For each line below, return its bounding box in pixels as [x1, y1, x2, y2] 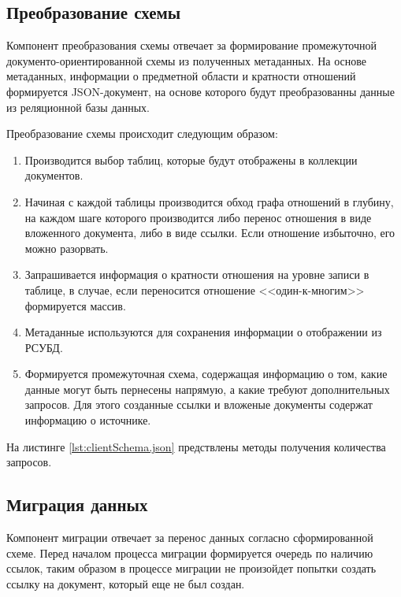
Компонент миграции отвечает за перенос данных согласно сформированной [6, 529, 373, 546]
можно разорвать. [24, 239, 109, 256]
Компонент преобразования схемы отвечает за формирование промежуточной [6, 37, 377, 54]
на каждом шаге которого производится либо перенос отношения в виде [24, 209, 372, 225]
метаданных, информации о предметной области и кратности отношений [6, 68, 356, 84]
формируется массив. [24, 297, 126, 313]
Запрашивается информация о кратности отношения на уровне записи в [24, 266, 369, 283]
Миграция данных [6, 492, 148, 517]
